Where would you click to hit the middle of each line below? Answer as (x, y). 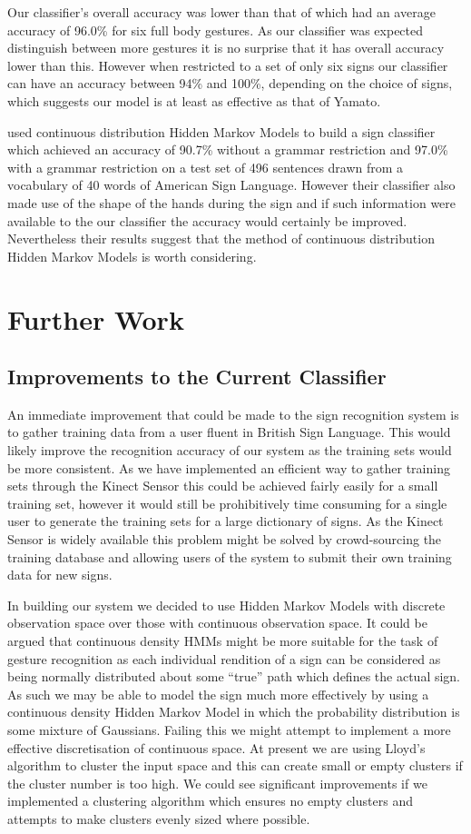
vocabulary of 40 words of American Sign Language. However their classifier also (231, 185)
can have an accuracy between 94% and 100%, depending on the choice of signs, (230, 83)
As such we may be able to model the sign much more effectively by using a (218, 694)
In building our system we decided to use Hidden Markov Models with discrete (226, 605)
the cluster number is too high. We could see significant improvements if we (217, 783)
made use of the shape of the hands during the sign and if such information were (232, 202)
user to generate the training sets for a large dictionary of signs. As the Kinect (226, 521)
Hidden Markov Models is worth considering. (132, 256)
